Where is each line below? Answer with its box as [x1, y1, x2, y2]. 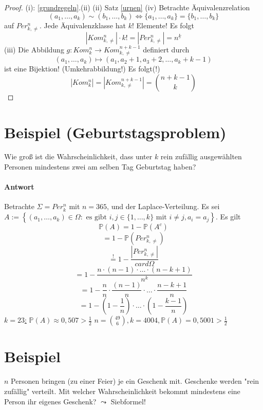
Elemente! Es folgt [136, 20, 194, 30]
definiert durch [143, 44, 190, 54]
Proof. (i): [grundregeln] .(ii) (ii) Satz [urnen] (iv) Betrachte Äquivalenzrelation [4, 2, 250, 12]
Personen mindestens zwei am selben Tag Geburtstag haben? [4, 161, 196, 172]
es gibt [86, 214, 107, 221]
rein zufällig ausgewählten [160, 151, 242, 162]
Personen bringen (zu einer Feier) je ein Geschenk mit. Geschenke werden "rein [11, 376, 259, 386]
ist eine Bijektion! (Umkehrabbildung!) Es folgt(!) [4, 63, 160, 74]
